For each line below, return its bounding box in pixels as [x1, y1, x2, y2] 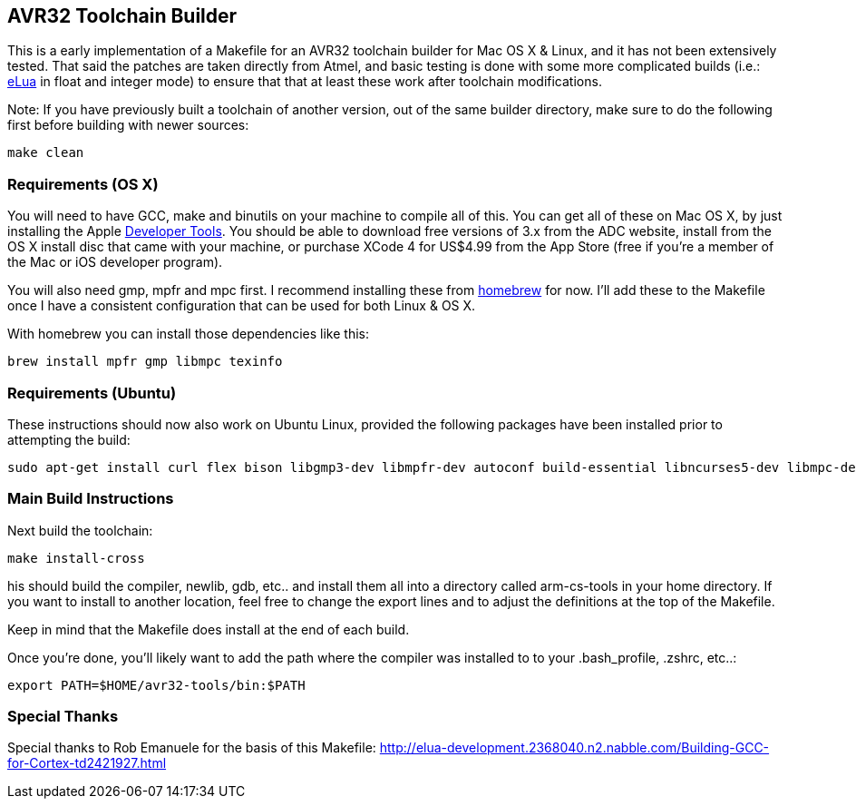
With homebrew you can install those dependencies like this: [7, 326, 369, 342]
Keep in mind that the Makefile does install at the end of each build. [7, 621, 410, 637]
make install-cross [7, 550, 145, 565]
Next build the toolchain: [7, 522, 153, 538]
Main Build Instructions [7, 489, 174, 508]
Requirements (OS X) [7, 174, 159, 193]
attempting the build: [7, 431, 131, 447]
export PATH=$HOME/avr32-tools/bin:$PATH [7, 677, 306, 693]
